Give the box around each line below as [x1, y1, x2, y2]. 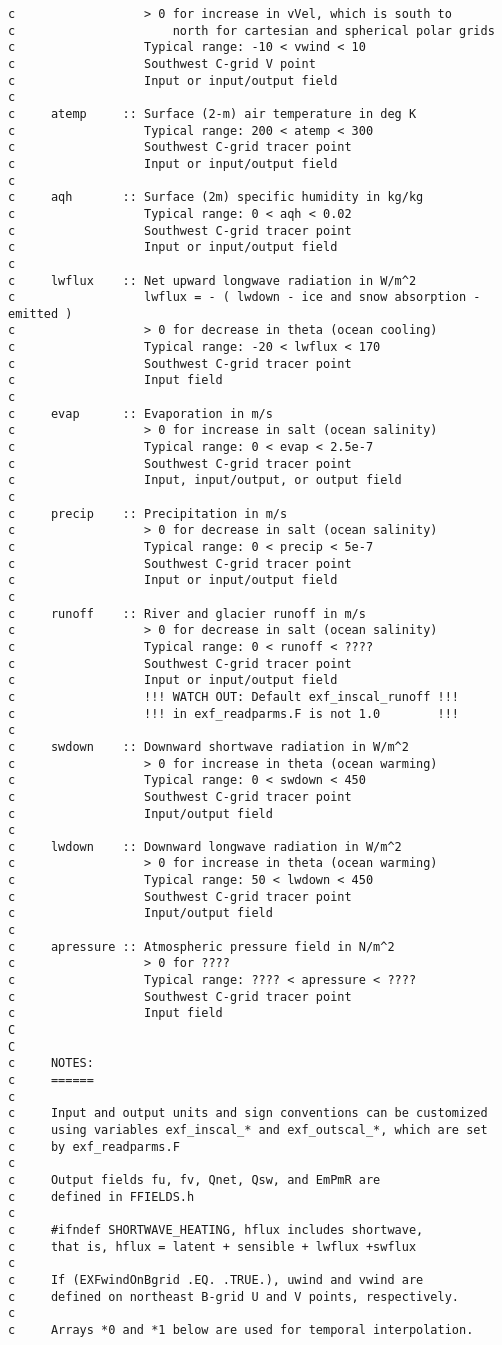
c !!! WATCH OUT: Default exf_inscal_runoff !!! [8, 689, 460, 704]
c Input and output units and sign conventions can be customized [8, 1106, 488, 1121]
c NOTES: [8, 1056, 94, 1071]
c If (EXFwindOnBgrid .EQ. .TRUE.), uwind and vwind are [8, 1272, 424, 1287]
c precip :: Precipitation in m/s [8, 506, 288, 521]
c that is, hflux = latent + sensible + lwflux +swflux [8, 1239, 417, 1254]
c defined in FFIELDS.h [8, 1189, 195, 1204]
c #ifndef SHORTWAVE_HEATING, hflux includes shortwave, [8, 1222, 424, 1237]
